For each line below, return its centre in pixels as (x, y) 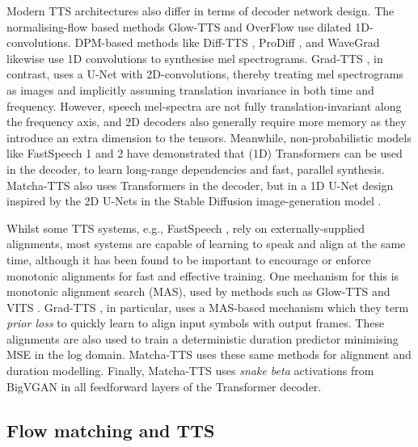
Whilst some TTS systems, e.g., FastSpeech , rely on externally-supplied (186, 228)
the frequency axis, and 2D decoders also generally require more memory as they (207, 122)
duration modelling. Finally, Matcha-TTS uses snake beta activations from (190, 371)
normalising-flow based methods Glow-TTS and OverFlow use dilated (179, 26)
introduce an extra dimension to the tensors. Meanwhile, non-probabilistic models (209, 137)
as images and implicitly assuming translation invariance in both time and (190, 89)
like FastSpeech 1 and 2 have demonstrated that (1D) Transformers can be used (205, 153)
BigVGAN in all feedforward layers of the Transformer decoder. (164, 386)
